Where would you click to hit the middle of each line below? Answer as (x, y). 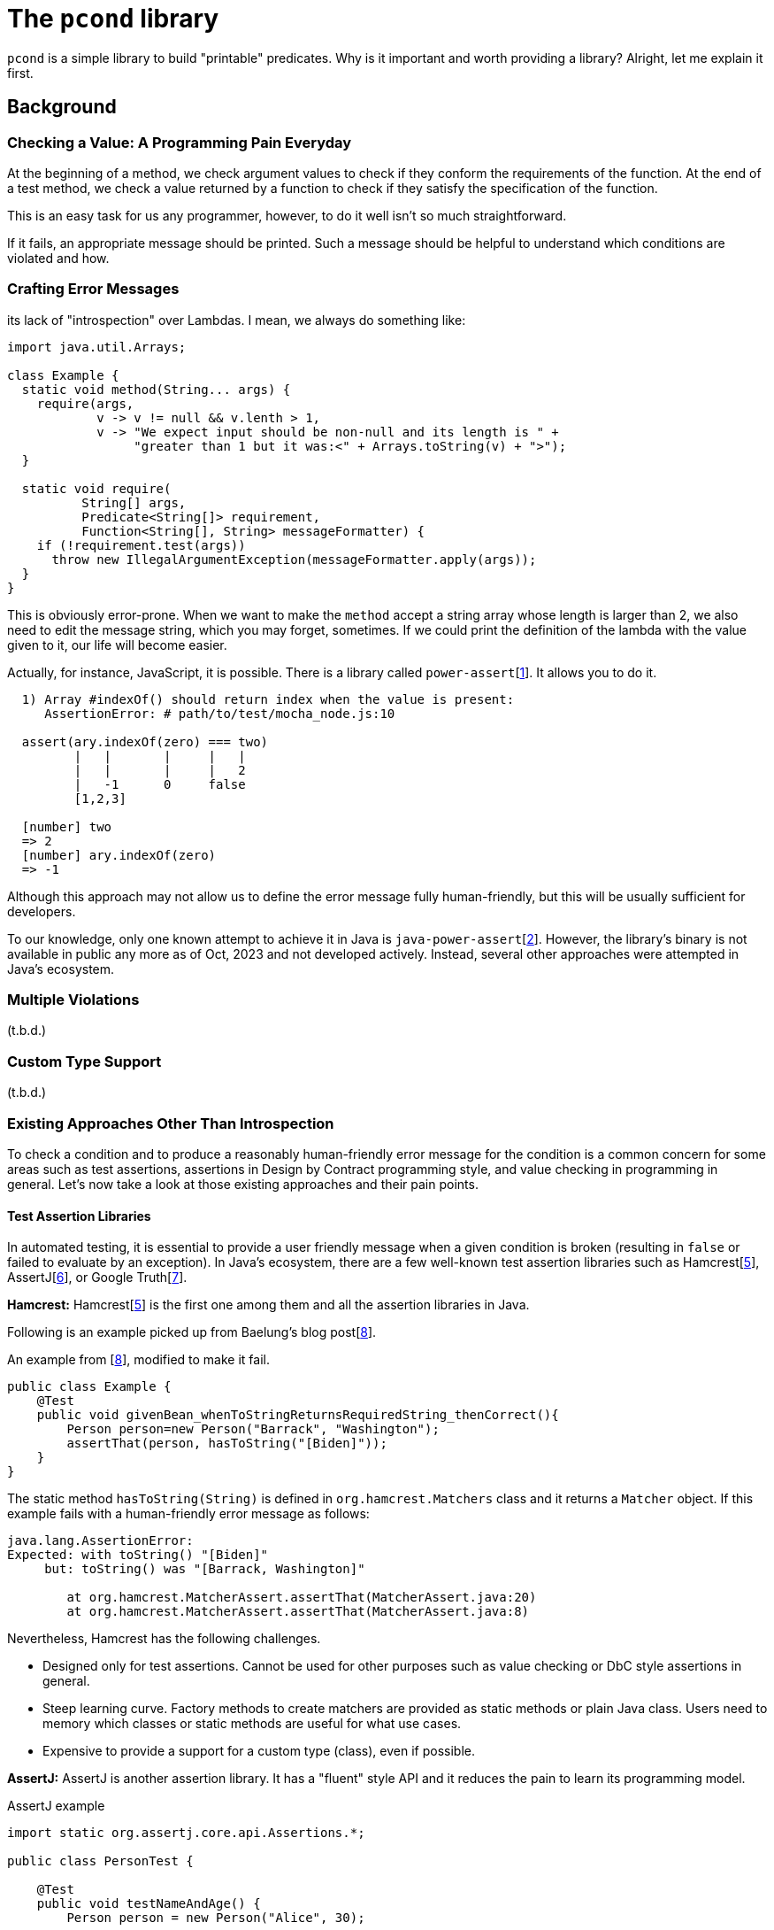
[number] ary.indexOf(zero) (119, 855)
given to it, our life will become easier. (117, 645)
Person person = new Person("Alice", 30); (216, 1918)
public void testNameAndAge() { (149, 1904)
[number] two (67, 826)
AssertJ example (56, 1806)
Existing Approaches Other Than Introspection (171, 1123)
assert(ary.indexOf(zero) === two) (145, 741)
